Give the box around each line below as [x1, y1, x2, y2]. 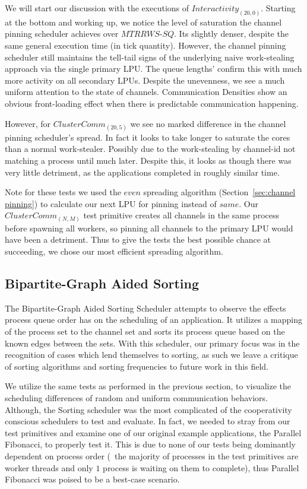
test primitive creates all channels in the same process [83, 209, 279, 221]
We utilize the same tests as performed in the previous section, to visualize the [5, 380, 292, 392]
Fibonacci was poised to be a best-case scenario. [5, 473, 180, 485]
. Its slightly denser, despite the [174, 27, 289, 40]
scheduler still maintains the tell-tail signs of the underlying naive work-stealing [5, 50, 295, 63]
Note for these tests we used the [5, 186, 121, 198]
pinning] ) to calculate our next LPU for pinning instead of [5, 197, 217, 209]
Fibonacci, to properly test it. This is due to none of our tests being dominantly [5, 438, 296, 450]
